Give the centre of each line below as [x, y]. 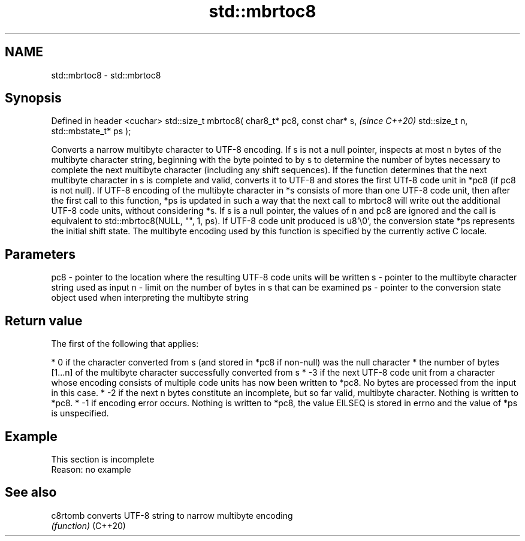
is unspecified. [80, 413]
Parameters [40, 254]
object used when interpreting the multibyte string [150, 298]
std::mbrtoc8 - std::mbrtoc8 [106, 75]
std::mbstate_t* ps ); [91, 131]
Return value [44, 321]
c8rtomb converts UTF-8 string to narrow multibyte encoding [172, 515]
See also [31, 492]
